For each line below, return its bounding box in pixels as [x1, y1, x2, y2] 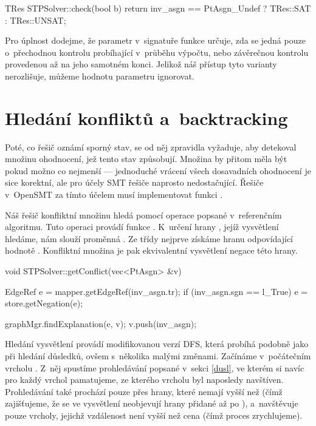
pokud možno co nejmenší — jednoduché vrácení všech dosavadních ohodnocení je [5, 164, 311, 177]
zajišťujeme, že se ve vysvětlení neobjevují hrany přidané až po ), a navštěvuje [5, 397, 298, 410]
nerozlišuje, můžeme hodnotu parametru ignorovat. [5, 69, 194, 82]
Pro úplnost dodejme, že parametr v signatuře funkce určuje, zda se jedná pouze [5, 34, 306, 47]
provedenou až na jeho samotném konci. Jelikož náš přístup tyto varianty [5, 58, 277, 70]
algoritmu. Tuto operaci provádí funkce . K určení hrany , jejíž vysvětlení [5, 220, 279, 233]
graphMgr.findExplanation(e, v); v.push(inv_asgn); [5, 317, 197, 330]
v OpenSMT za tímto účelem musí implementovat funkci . [5, 188, 223, 201]
